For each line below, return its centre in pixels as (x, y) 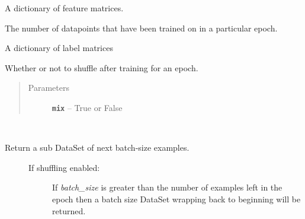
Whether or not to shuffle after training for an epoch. (102, 67)
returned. (69, 210)
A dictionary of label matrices (59, 48)
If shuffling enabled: (64, 167)
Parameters (49, 88)
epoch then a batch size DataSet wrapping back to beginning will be (176, 199)
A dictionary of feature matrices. (64, 8)
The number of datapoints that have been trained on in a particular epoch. (141, 28)
